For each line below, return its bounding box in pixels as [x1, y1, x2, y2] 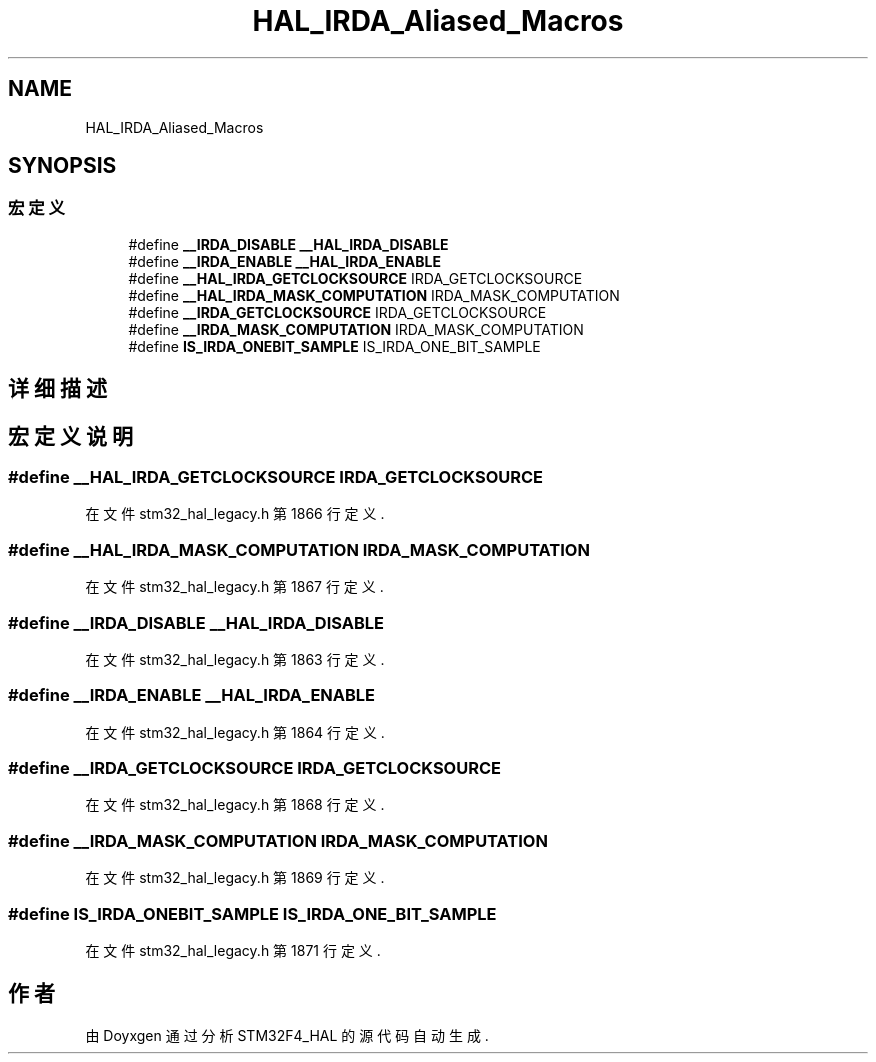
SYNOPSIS [8, 153, 117, 179]
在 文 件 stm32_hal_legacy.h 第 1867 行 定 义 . [85, 578, 384, 596]
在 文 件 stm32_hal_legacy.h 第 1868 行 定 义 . [85, 796, 385, 814]
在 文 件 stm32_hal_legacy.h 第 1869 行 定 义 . [85, 869, 385, 887]
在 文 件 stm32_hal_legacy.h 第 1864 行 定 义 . [85, 723, 385, 741]
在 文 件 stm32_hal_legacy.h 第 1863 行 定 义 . [85, 650, 385, 668]
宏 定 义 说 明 [8, 423, 133, 449]
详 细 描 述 [8, 376, 107, 402]
